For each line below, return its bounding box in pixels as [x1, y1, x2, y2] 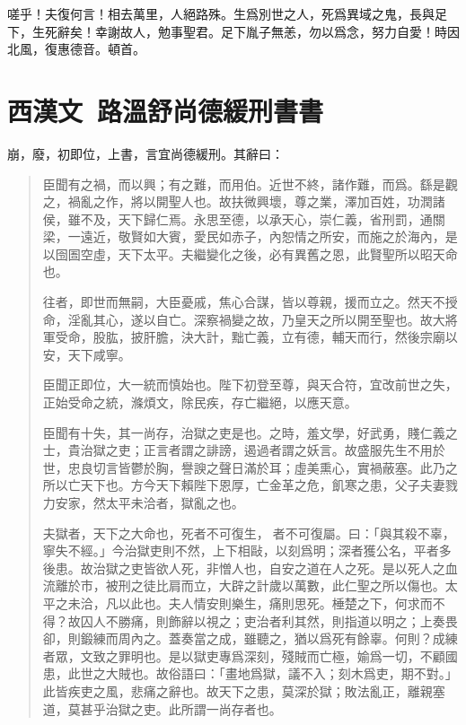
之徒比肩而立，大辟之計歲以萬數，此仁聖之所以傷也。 [130, 576, 445, 595]
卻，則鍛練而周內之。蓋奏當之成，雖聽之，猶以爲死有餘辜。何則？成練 [42, 629, 458, 648]
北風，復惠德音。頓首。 [7, 39, 145, 58]
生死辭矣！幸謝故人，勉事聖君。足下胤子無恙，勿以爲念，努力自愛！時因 [31, 22, 460, 40]
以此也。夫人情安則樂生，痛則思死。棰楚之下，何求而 [118, 593, 433, 612]
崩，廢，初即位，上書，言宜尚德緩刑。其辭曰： [7, 144, 284, 162]
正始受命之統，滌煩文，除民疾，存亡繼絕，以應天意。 [42, 393, 357, 412]
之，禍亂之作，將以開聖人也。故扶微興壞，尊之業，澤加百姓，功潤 [42, 192, 433, 211]
